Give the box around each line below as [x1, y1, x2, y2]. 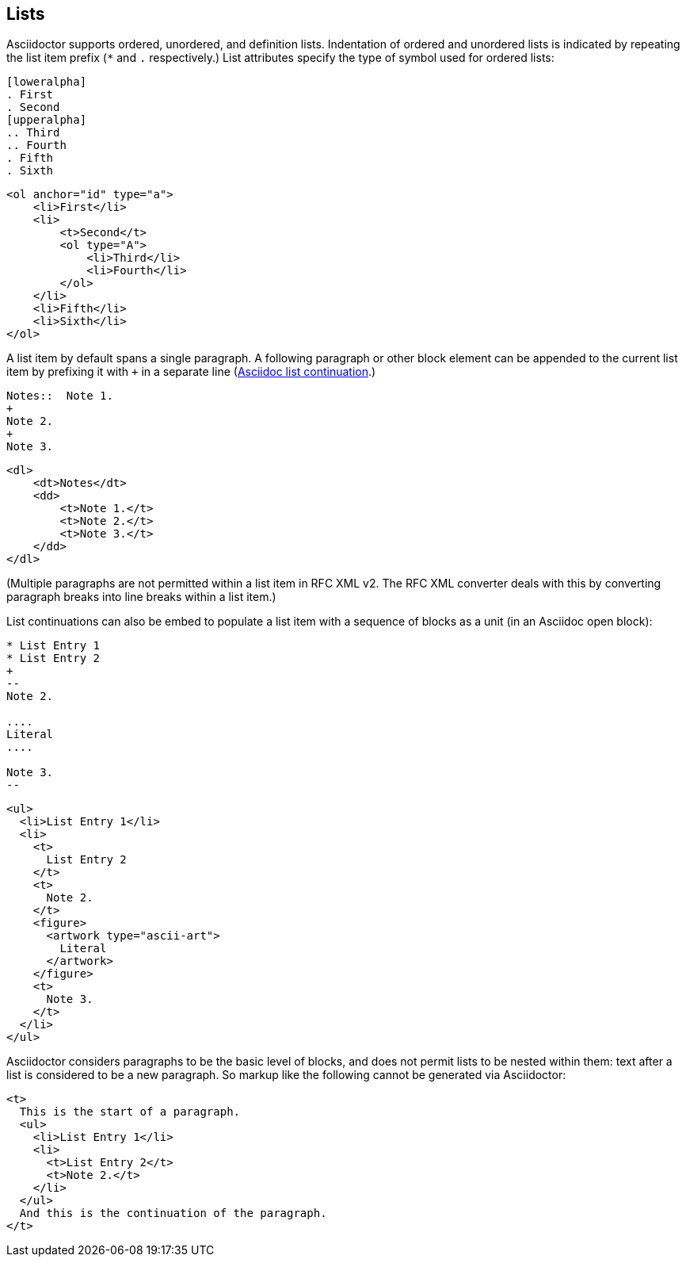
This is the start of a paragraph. [19, 1105, 241, 1119]
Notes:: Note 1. [6, 389, 113, 403]
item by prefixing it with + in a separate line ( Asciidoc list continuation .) [6, 365, 376, 379]
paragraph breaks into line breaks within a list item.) [6, 590, 276, 604]
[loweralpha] [6, 75, 87, 89]
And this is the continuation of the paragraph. [19, 1207, 327, 1220]
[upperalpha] [6, 113, 87, 127]
